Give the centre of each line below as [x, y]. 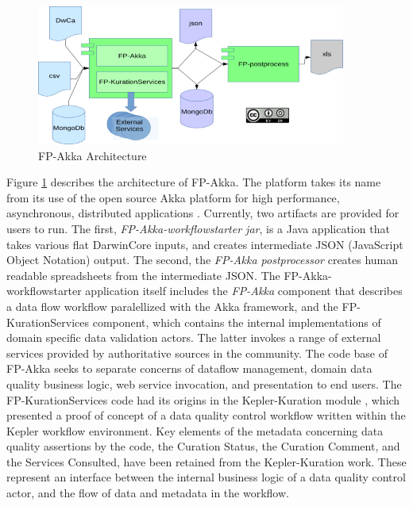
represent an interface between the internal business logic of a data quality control [206, 477]
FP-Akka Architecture [93, 155]
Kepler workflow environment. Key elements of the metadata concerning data [195, 430]
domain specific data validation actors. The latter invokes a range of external [194, 337]
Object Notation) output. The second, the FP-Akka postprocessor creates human [203, 260]
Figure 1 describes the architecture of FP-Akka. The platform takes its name [194, 182]
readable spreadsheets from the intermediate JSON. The [143, 275]
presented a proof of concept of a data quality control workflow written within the [206, 415]
